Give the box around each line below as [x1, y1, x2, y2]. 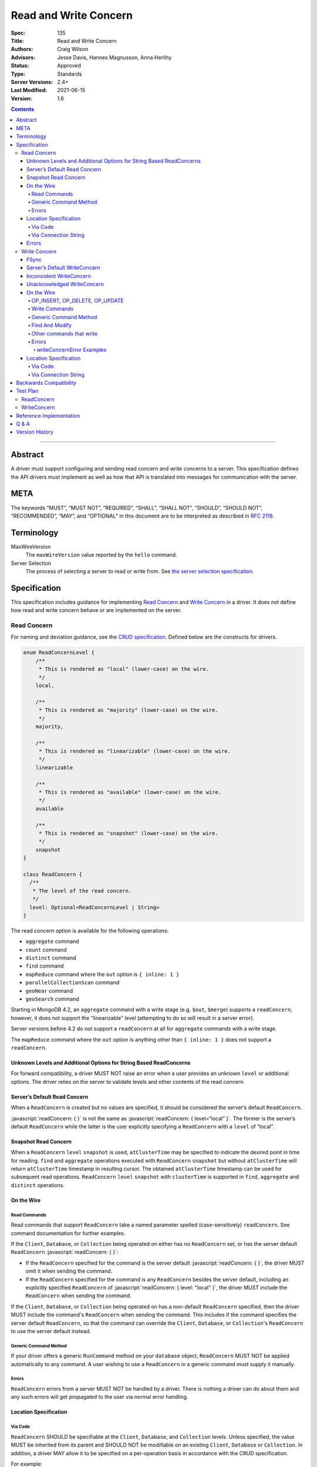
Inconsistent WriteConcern [26, 272, 91, 279]
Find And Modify [31, 322, 72, 329]
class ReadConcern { [23, 871, 82, 877]
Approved [57, 62, 82, 69]
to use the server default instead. [11, 1327, 91, 1334]
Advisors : [11, 53, 35, 61]
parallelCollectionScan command [25, 979, 120, 986]
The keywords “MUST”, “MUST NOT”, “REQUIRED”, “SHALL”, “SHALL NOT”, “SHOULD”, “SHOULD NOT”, [11, 504, 263, 511]
